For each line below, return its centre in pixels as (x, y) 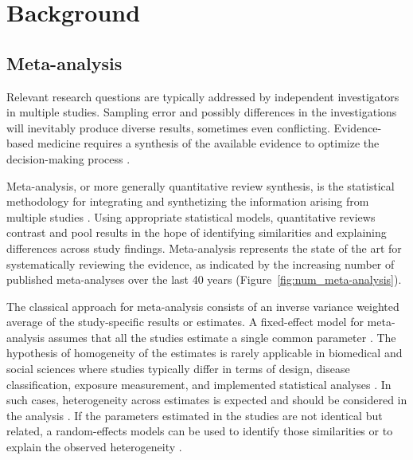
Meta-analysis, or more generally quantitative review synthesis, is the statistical (201, 185)
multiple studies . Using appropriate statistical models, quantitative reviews (191, 216)
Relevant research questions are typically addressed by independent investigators (203, 96)
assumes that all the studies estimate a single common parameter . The (222, 337)
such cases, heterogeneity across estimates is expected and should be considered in (207, 400)
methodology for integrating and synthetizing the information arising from (188, 201)
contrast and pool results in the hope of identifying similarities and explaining (197, 232)
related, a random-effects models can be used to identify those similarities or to (200, 431)
